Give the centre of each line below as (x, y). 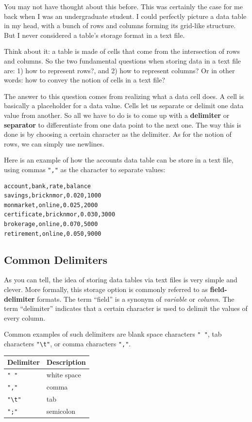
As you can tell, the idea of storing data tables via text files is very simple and (121, 280)
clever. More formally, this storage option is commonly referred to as (106, 289)
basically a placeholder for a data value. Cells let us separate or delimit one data (124, 105)
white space (64, 374)
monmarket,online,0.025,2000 (51, 205)
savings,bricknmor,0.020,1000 (53, 196)
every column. (25, 317)
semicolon (61, 411)
